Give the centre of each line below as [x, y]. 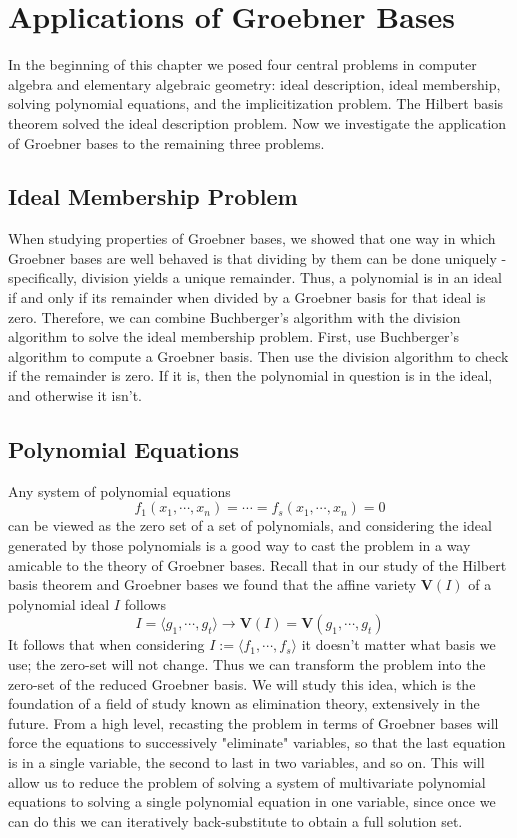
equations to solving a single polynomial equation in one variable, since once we [252, 801]
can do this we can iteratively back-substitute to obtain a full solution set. [235, 820]
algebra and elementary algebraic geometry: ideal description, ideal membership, [254, 83]
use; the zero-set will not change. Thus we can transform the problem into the [247, 664]
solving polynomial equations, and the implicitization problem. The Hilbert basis [256, 103]
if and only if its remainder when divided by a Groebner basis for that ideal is [247, 297]
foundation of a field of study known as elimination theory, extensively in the [244, 703]
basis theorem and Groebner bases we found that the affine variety [212, 584]
